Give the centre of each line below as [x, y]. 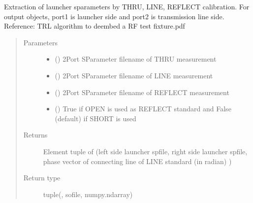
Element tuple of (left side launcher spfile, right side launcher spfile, [145, 151]
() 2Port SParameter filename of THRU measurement [136, 59]
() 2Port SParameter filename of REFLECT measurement [142, 92]
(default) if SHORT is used [95, 118]
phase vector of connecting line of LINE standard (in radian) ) [137, 161]
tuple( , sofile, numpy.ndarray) [88, 194]
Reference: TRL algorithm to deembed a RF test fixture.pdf [95, 26]
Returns [35, 135]
